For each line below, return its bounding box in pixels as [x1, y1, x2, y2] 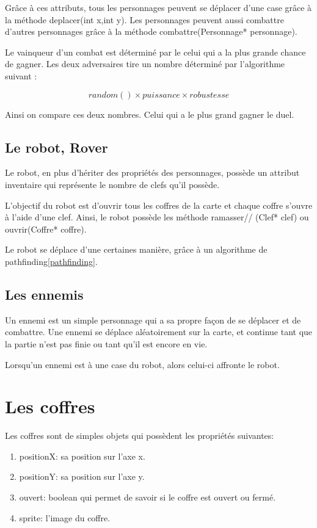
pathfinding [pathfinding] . [5, 255, 98, 267]
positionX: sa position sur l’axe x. [19, 449, 145, 462]
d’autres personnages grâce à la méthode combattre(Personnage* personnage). [5, 25, 297, 38]
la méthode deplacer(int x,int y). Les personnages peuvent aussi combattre [5, 13, 284, 26]
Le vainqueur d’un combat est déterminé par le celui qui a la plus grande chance [5, 45, 306, 58]
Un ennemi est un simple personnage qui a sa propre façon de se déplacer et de [5, 313, 301, 326]
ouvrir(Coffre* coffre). [5, 222, 87, 235]
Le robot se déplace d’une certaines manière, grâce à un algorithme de [5, 243, 268, 256]
